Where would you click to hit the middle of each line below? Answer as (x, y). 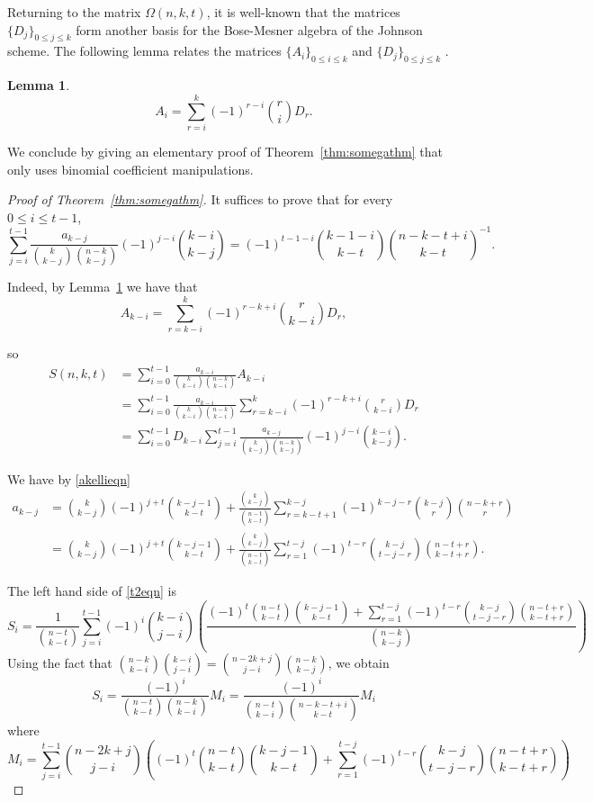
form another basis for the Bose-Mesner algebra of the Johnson (249, 29)
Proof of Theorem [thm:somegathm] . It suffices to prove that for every (200, 199)
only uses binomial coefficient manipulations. (130, 169)
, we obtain (359, 662)
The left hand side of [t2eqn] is (92, 591)
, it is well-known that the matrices (303, 12)
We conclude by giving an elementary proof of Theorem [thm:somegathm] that (225, 151)
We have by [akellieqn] (69, 478)
